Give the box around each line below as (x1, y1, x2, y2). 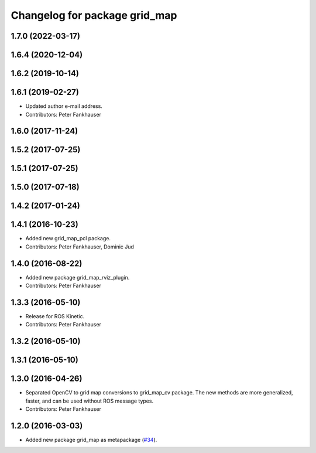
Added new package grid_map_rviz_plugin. (25, 274, 130, 281)
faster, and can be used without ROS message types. (25, 397, 154, 404)
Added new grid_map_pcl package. (25, 235, 111, 242)
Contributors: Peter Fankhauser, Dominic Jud (25, 243, 135, 250)
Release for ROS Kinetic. (25, 313, 85, 320)
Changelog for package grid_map (11, 9, 177, 22)
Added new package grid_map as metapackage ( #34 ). (25, 437, 157, 444)
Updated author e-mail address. (25, 103, 102, 110)
